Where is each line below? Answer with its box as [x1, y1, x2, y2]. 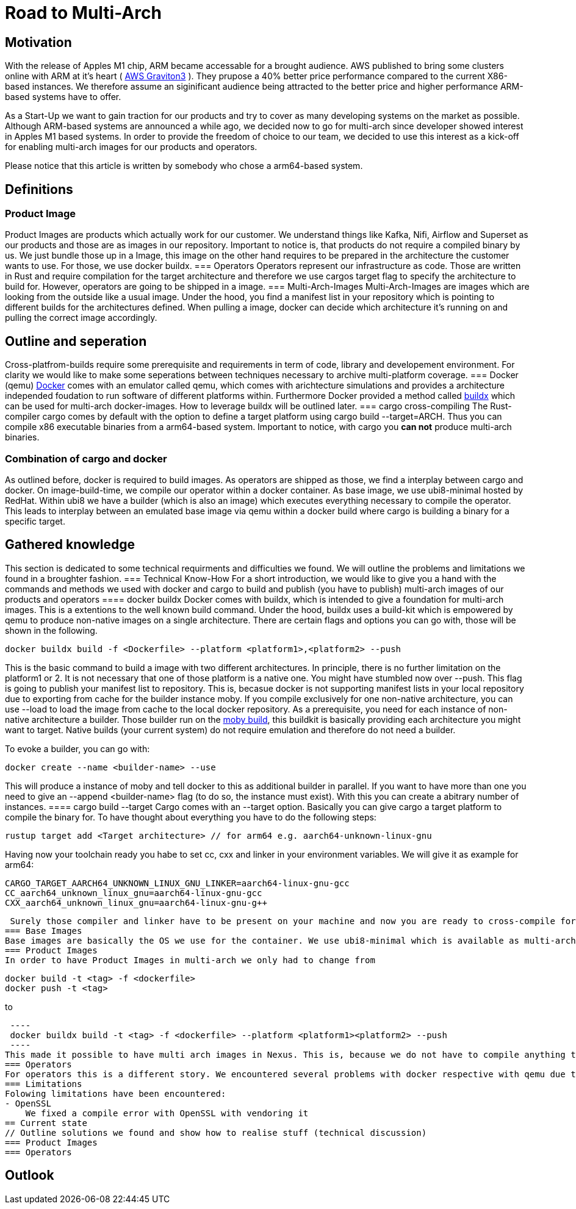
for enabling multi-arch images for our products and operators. [5, 142, 257, 152]
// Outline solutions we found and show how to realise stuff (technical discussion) [5, 1127, 427, 1138]
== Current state [5, 1118, 87, 1128]
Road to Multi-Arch [5, 2, 162, 23]
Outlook [5, 1168, 54, 1183]
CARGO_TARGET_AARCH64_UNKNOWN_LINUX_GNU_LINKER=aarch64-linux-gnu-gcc [5, 878, 350, 888]
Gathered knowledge [5, 537, 135, 553]
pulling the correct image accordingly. [5, 312, 157, 323]
